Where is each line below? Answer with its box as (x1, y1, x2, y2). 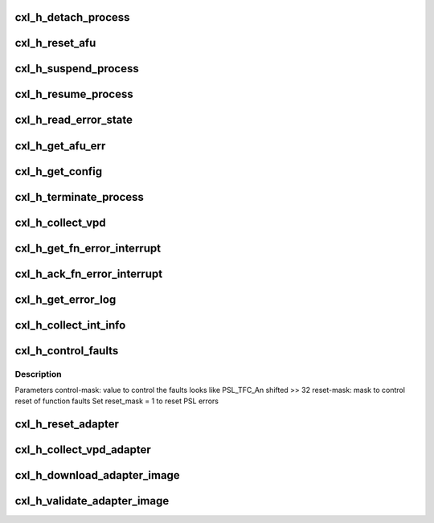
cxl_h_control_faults (14, 344, 119, 358)
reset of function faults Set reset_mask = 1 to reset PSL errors (14, 396, 219, 406)
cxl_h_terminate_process (14, 190, 145, 204)
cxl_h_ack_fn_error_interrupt (14, 267, 163, 280)
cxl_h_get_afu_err (14, 139, 106, 153)
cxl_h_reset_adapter (14, 418, 120, 431)
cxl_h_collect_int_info (14, 318, 126, 332)
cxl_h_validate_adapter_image (14, 494, 170, 508)
